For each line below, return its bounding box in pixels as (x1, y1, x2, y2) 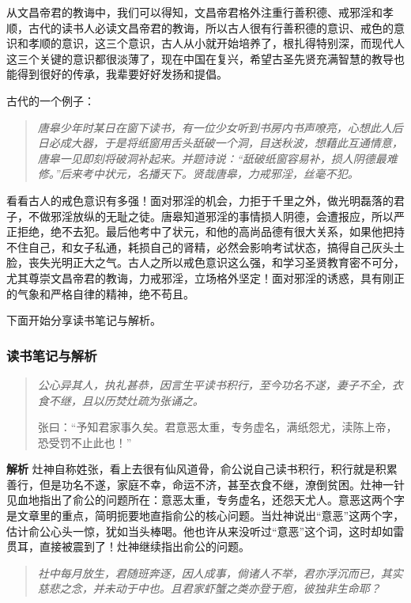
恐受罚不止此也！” (37, 434, 132, 450)
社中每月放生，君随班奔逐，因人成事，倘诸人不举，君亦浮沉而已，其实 (37, 564, 403, 581)
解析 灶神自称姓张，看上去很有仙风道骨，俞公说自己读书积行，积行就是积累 (6, 461, 398, 477)
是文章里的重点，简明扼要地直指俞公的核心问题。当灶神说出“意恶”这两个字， (6, 507, 405, 524)
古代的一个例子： (6, 92, 95, 108)
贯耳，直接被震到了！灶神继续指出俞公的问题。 (6, 538, 250, 555)
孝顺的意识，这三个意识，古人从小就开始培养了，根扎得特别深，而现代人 (28, 35, 405, 51)
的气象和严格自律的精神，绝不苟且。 (6, 285, 194, 301)
